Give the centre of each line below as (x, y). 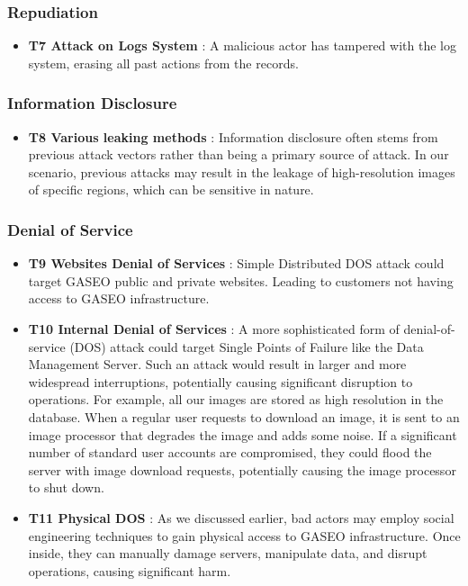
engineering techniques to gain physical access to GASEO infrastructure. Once (244, 535)
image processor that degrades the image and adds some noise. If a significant (243, 434)
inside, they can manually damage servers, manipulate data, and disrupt (228, 553)
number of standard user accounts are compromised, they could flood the (230, 452)
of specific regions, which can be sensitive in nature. (171, 189)
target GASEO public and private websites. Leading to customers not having (241, 280)
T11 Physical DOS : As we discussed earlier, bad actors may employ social (241, 517)
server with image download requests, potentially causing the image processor (242, 469)
